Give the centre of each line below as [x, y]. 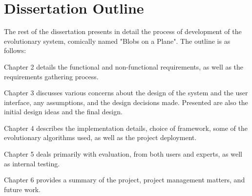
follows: [15, 50]
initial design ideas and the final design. [63, 112]
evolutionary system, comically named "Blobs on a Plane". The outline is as [117, 41]
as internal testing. [32, 163]
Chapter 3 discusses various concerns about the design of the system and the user [126, 93]
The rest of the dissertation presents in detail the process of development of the [123, 31]
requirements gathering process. [51, 76]
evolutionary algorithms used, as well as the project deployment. [100, 137]
